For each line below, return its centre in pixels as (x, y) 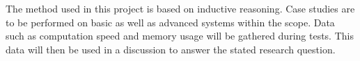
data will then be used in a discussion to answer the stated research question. (171, 49)
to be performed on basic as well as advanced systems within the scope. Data (170, 22)
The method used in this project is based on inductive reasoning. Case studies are (180, 8)
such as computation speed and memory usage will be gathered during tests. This (180, 36)
